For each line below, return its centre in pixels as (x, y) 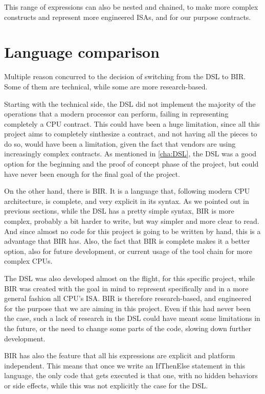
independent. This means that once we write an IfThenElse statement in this (125, 365)
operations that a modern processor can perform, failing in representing (116, 114)
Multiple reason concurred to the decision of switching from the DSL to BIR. (125, 76)
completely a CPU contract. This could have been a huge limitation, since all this (132, 123)
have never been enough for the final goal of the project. (92, 173)
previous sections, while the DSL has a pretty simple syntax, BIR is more (119, 211)
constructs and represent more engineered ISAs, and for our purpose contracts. (128, 17)
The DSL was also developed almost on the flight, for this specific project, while (130, 278)
